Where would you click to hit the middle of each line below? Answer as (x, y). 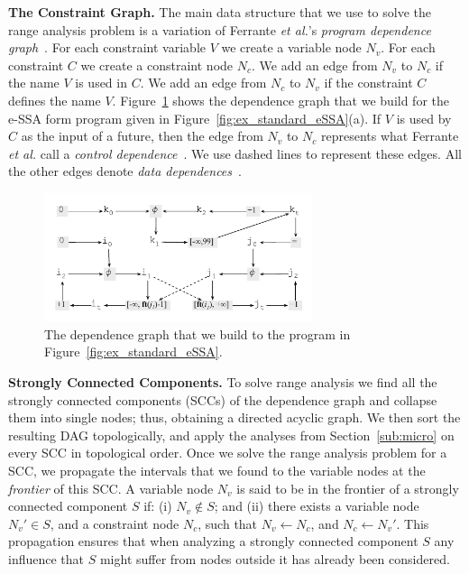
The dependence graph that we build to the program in (198, 333)
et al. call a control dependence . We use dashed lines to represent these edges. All (235, 153)
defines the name (55, 100)
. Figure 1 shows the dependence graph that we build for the (281, 100)
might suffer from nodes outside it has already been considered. (275, 558)
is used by (424, 118)
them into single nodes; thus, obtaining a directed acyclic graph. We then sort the (234, 417)
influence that (46, 558)
